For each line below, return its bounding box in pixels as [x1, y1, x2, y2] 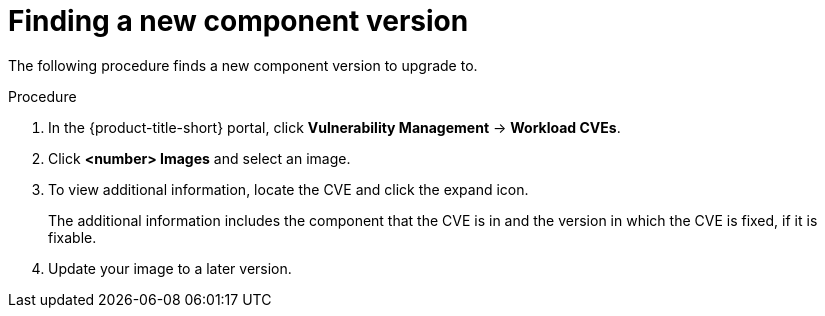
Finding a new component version [8, 4, 469, 38]
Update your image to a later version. [48, 259, 292, 277]
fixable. [48, 228, 97, 246]
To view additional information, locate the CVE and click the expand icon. [48, 180, 529, 198]
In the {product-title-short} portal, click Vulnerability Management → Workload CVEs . [48, 118, 621, 136]
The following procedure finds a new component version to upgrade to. [8, 56, 478, 74]
